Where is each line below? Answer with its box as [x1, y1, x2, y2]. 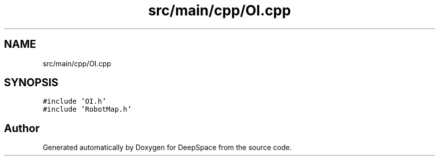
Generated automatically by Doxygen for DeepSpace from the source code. [43, 143, 292, 152]
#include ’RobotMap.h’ [43, 105, 132, 114]
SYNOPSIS [4, 76, 59, 89]
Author [4, 122, 40, 135]
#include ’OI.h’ [43, 97, 106, 106]
